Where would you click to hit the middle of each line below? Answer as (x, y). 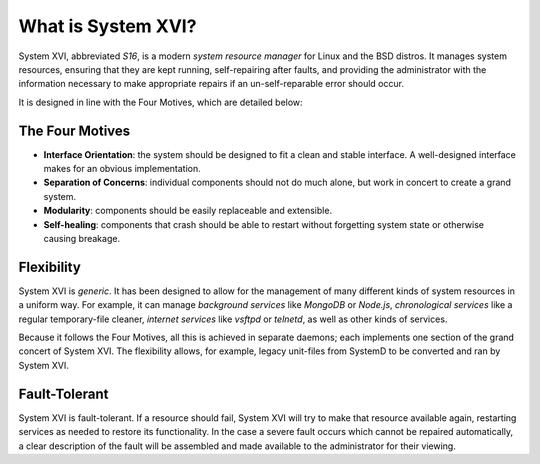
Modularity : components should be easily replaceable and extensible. (188, 211)
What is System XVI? (107, 26)
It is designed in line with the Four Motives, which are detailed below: (161, 102)
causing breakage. (81, 238)
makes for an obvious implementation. (122, 169)
